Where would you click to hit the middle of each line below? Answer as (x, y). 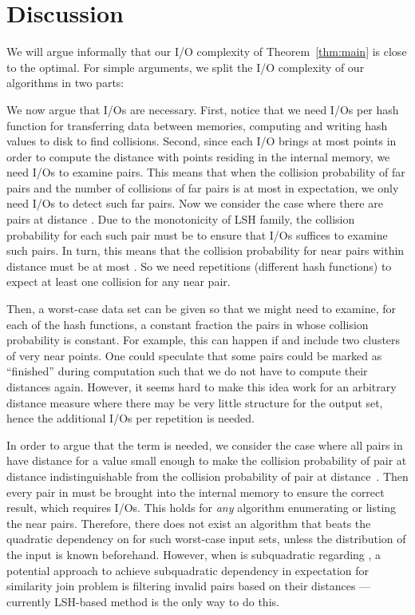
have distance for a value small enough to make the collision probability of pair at (207, 460)
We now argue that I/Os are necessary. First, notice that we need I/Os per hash (203, 109)
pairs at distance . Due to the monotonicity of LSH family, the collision (181, 219)
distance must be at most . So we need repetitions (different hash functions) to (199, 266)
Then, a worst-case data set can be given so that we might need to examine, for (201, 309)
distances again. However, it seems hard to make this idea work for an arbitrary (202, 387)
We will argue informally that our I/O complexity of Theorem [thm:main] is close (207, 52)
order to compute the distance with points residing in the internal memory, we (198, 156)
